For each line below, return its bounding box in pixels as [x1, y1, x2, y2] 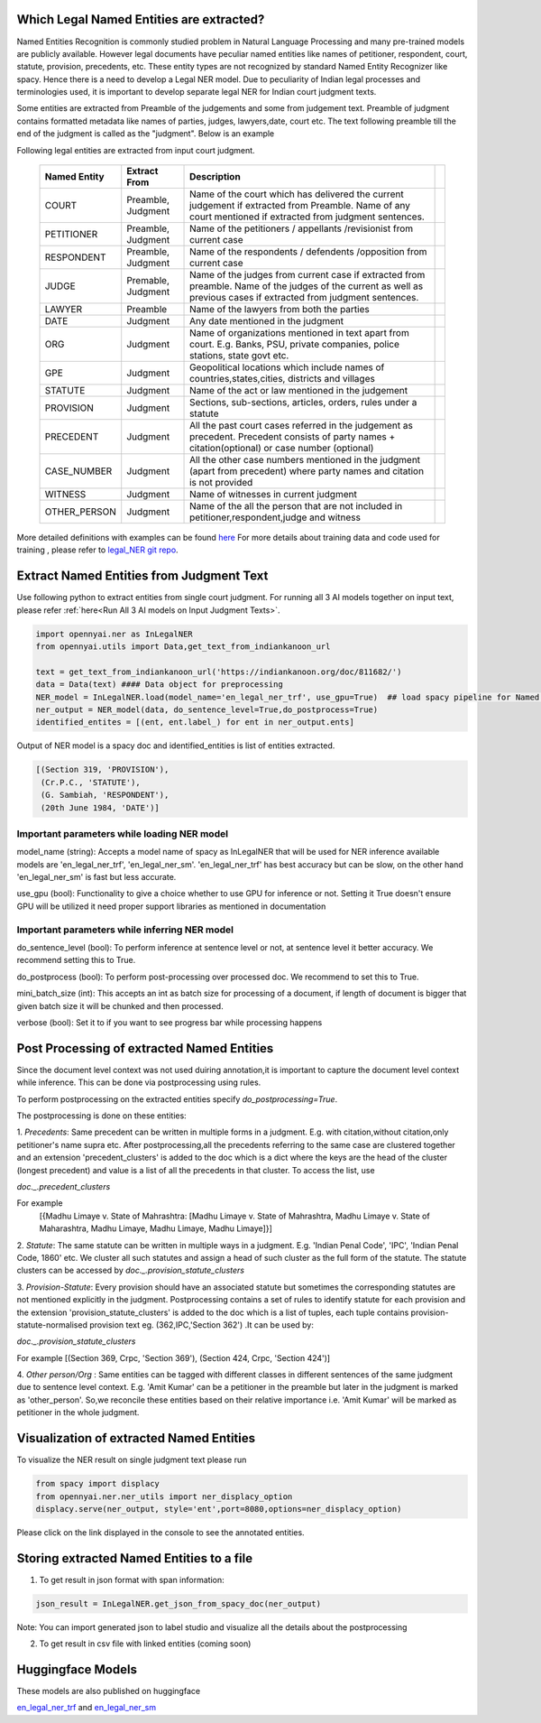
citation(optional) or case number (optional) [189, 442, 374, 455]
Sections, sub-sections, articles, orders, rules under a [189, 396, 417, 409]
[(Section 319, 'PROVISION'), [35, 764, 170, 775]
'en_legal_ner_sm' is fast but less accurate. [16, 872, 177, 883]
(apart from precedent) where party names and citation [189, 465, 424, 477]
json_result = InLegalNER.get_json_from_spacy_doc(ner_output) [35, 1598, 322, 1608]
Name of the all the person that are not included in [189, 500, 403, 513]
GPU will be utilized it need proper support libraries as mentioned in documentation [16, 901, 326, 912]
